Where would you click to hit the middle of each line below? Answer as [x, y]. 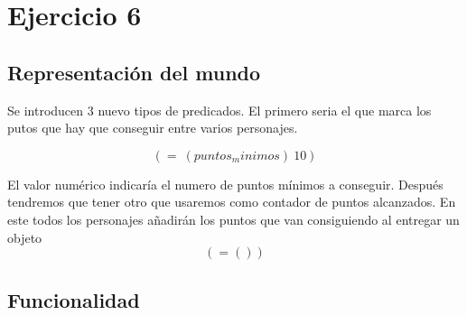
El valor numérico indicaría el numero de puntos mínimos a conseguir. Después [225, 184]
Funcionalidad [74, 299]
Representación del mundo [134, 72]
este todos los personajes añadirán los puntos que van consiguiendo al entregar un [233, 219]
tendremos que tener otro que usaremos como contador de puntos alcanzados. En [232, 202]
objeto [25, 237]
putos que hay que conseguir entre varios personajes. [153, 128]
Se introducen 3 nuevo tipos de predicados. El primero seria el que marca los [219, 110]
